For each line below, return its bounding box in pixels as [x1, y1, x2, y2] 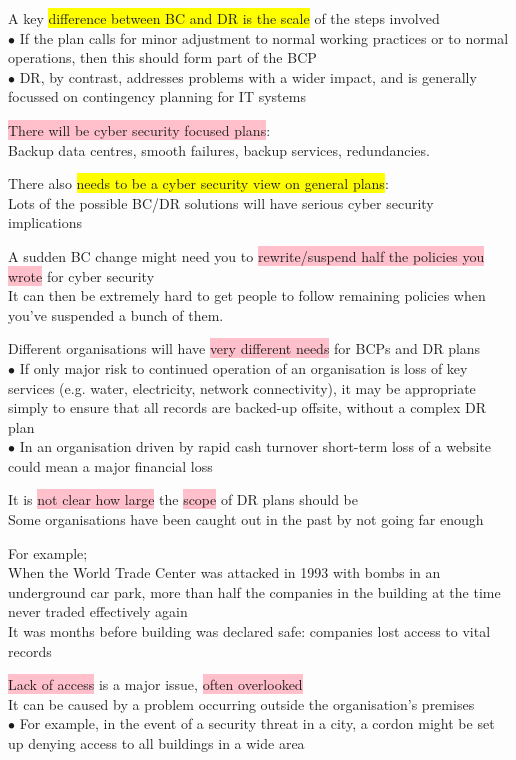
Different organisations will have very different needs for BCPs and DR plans [8, 338, 481, 359]
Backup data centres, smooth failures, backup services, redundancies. [8, 139, 430, 160]
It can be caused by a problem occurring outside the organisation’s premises [8, 693, 475, 714]
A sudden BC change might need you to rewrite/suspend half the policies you [8, 245, 485, 266]
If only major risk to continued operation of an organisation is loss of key [19, 357, 468, 378]
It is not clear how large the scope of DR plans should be [8, 489, 358, 510]
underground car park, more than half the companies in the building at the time [8, 581, 501, 602]
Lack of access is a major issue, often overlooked [8, 674, 303, 695]
